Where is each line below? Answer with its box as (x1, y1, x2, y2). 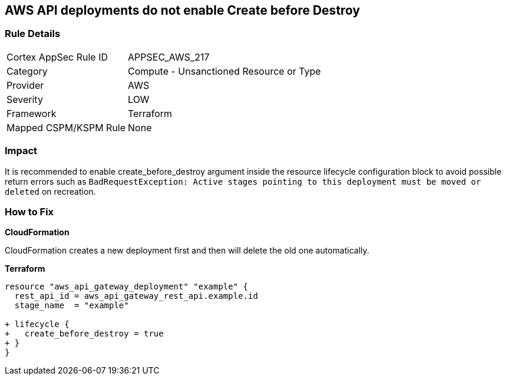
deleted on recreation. (5, 186, 96, 196)
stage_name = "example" (14, 301, 129, 311)
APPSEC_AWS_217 (128, 51, 210, 63)
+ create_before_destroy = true (5, 329, 164, 339)
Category (6, 65, 48, 77)
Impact (5, 145, 38, 157)
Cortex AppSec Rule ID (6, 51, 108, 63)
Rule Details (5, 28, 61, 40)
